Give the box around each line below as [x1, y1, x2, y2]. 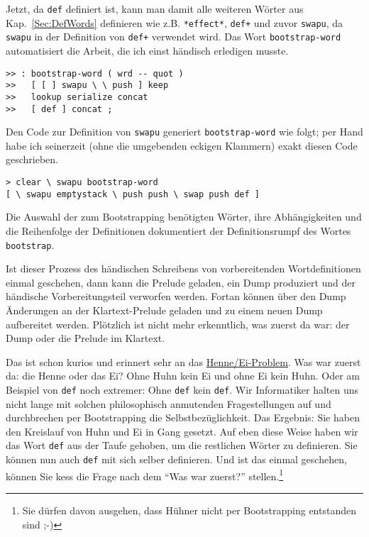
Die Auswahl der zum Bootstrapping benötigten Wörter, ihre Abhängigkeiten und [6, 209, 362, 224]
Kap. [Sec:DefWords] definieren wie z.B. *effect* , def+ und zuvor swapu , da [6, 15, 343, 30]
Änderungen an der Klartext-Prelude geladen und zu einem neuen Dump [6, 302, 323, 317]
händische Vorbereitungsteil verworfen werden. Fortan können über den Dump [6, 289, 346, 304]
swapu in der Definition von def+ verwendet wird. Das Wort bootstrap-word [6, 29, 341, 44]
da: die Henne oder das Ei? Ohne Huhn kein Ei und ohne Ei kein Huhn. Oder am [6, 368, 360, 383]
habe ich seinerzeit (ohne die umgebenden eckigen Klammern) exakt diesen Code [6, 138, 358, 153]
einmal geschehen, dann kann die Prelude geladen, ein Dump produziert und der [6, 275, 356, 289]
